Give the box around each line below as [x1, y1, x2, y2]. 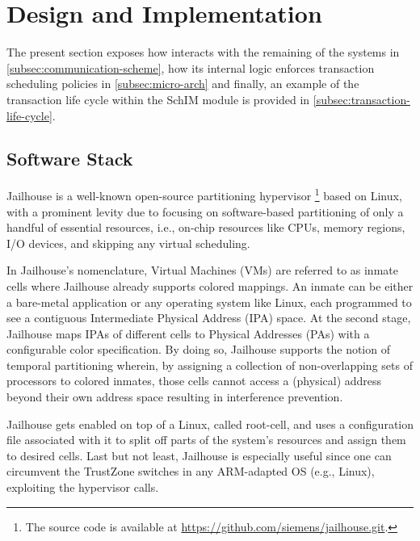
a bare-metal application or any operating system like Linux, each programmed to [6, 293, 412, 310]
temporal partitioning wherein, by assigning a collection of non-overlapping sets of [6, 356, 413, 373]
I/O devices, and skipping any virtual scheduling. [6, 234, 250, 251]
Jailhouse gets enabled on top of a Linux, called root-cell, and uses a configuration [6, 415, 414, 432]
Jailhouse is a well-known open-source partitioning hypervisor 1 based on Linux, [6, 185, 402, 203]
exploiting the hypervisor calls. [6, 479, 159, 496]
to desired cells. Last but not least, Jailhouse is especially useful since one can [6, 447, 392, 463]
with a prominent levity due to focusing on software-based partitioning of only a [6, 203, 404, 220]
